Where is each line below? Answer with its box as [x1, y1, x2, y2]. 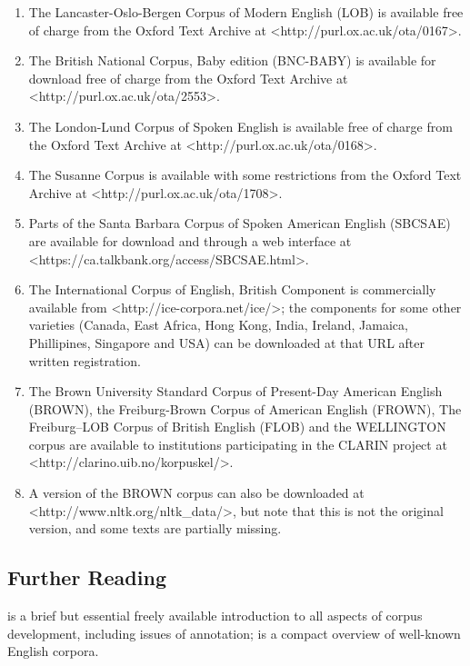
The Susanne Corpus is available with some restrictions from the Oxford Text [28, 165, 462, 184]
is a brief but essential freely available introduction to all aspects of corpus [7, 606, 423, 625]
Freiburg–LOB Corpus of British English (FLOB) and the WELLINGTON [28, 417, 446, 436]
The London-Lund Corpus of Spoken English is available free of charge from [28, 116, 453, 135]
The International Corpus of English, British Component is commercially [28, 280, 436, 299]
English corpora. [7, 641, 99, 661]
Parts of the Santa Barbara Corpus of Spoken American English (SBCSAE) [28, 214, 451, 233]
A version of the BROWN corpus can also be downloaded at [28, 483, 365, 502]
